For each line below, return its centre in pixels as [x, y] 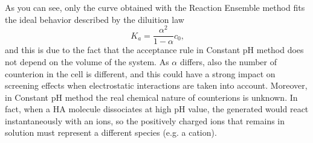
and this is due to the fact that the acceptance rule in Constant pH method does [154, 50]
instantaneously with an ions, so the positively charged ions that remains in [145, 120]
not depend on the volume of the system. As [87, 61]
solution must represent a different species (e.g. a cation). [111, 132]
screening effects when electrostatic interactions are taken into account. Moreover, [156, 85]
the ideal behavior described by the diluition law [95, 19]
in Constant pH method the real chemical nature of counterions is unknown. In [151, 97]
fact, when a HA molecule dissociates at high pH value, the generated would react [157, 109]
